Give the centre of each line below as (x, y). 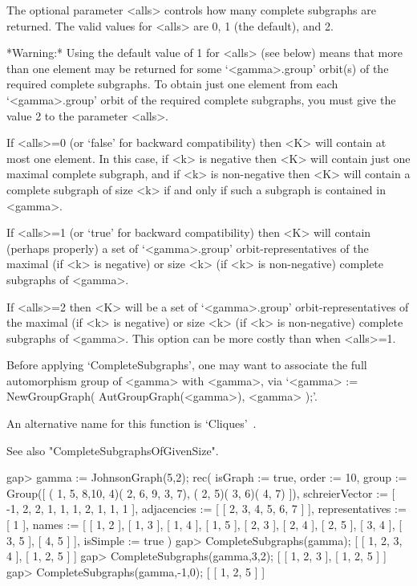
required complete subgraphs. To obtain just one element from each (172, 84)
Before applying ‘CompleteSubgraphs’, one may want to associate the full (187, 365)
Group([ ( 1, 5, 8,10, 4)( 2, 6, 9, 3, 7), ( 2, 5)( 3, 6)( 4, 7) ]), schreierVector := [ (201, 492)
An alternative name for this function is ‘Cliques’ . (132, 423)
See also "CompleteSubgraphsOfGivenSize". (113, 450)
